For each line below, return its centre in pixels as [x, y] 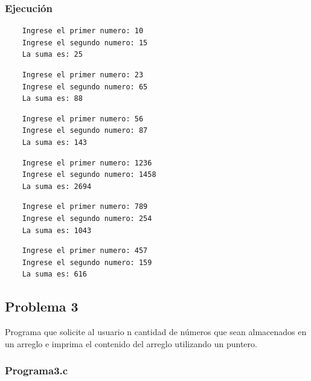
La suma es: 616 [55, 274]
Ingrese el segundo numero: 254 [87, 218]
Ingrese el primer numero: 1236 [87, 163]
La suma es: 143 [55, 142]
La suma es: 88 [52, 99]
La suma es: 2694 [57, 186]
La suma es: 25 [52, 55]
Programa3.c [37, 370]
